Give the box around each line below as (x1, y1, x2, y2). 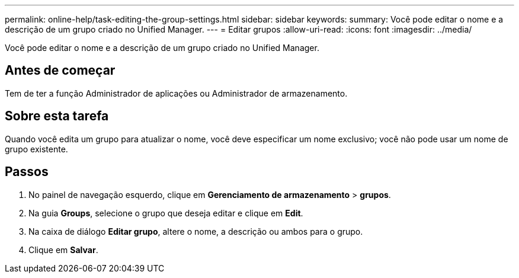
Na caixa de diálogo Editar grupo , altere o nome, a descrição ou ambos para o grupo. (28, 226, 363, 237)
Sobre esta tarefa (5, 108, 109, 124)
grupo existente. (5, 143, 68, 154)
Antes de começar (5, 63, 116, 78)
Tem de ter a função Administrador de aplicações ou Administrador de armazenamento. (5, 88, 348, 98)
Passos (5, 164, 49, 180)
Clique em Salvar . (28, 244, 98, 255)
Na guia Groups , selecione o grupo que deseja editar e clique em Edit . (28, 207, 303, 218)
